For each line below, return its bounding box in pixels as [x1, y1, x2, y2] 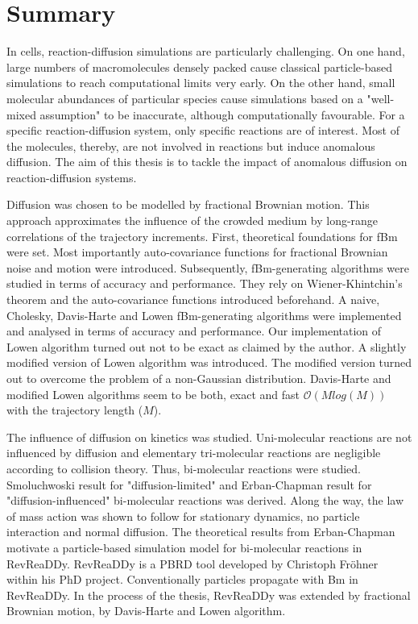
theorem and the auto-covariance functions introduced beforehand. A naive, [6, 291, 380, 308]
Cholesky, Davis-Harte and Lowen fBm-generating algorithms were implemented [6, 306, 402, 323]
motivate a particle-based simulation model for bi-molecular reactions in [6, 539, 362, 555]
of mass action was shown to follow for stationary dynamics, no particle [6, 507, 360, 524]
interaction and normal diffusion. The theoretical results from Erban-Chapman [6, 523, 395, 540]
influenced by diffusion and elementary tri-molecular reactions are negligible [6, 444, 381, 461]
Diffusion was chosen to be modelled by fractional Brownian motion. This [6, 196, 370, 213]
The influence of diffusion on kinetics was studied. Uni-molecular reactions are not [6, 428, 412, 445]
